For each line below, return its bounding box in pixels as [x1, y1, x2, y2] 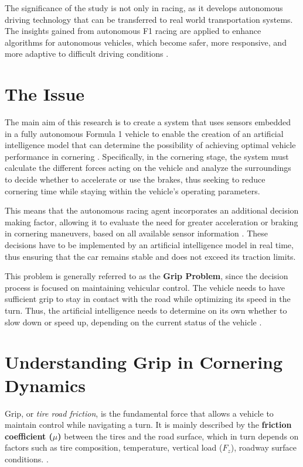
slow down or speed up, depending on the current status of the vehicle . [5, 315, 262, 328]
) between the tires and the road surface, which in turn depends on [57, 430, 299, 442]
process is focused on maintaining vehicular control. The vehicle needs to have [5, 281, 285, 293]
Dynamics [5, 373, 86, 397]
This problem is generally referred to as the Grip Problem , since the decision [5, 270, 288, 282]
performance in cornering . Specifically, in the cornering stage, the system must [5, 150, 289, 162]
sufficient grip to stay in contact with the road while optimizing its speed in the [5, 293, 291, 305]
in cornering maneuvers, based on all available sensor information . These [5, 227, 268, 239]
